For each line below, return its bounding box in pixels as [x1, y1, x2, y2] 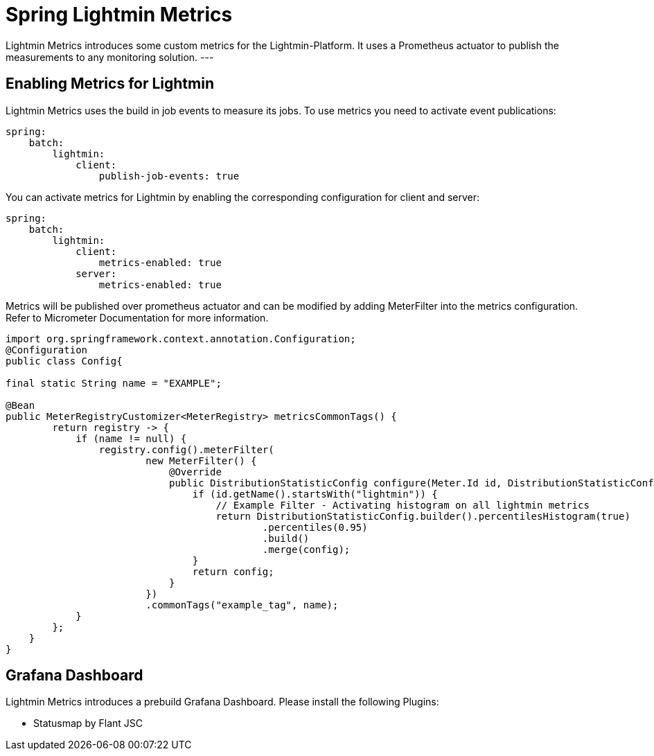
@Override [169, 466, 222, 477]
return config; [192, 565, 274, 577]
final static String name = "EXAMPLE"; [6, 377, 222, 389]
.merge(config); [262, 543, 351, 555]
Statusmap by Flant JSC [33, 717, 143, 730]
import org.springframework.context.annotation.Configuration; [6, 333, 356, 344]
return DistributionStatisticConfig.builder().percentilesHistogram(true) [215, 510, 630, 522]
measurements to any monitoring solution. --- [6, 51, 214, 63]
